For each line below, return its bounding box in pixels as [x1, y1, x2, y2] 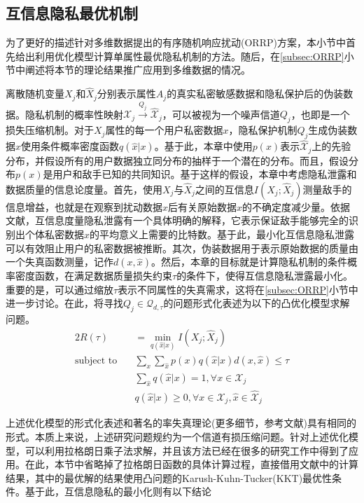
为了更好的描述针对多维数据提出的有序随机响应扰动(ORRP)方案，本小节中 [6, 35, 346, 50]
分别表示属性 [97, 86, 156, 101]
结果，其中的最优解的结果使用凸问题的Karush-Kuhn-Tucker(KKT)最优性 [6, 470, 332, 485]
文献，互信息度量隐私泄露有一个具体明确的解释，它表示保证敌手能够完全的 [6, 213, 349, 228]
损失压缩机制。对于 [6, 123, 94, 137]
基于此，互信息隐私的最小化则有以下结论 [24, 484, 211, 499]
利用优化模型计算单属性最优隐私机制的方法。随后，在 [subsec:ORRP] [34, 48, 344, 63]
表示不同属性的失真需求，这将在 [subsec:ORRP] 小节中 [118, 282, 358, 296]
